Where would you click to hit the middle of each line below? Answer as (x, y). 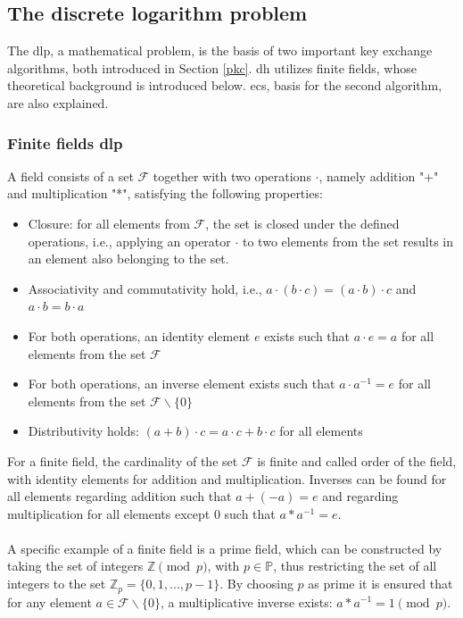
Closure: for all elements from (109, 223)
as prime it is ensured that (380, 584)
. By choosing (256, 584)
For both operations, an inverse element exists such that (182, 384)
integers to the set (57, 584)
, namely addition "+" (379, 175)
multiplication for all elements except (109, 513)
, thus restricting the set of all (355, 566)
